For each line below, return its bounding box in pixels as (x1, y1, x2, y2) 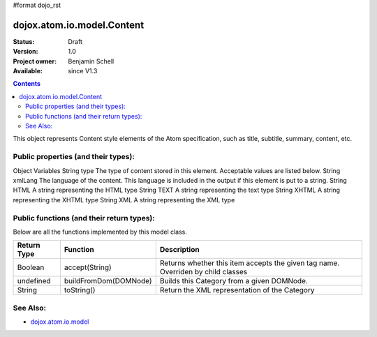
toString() (64, 285, 96, 295)
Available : (13, 67, 43, 75)
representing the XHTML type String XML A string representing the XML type (13, 195, 235, 204)
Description (159, 245, 200, 255)
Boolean (17, 262, 45, 272)
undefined (17, 276, 52, 286)
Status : (13, 37, 35, 45)
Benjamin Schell (68, 57, 114, 66)
